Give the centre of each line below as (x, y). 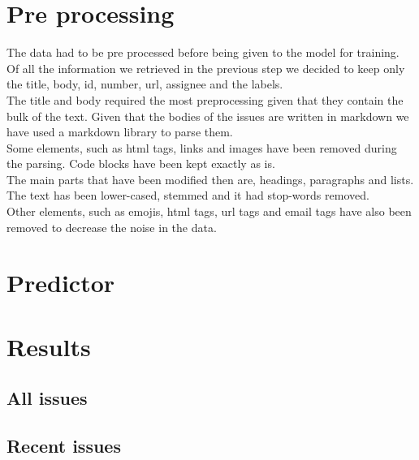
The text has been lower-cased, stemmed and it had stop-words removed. (188, 195)
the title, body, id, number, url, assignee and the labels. (145, 84)
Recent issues (64, 446)
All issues (47, 398)
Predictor (61, 283)
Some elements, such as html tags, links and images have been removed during (202, 147)
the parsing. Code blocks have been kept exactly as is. (141, 163)
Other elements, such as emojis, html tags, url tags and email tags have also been (209, 211)
